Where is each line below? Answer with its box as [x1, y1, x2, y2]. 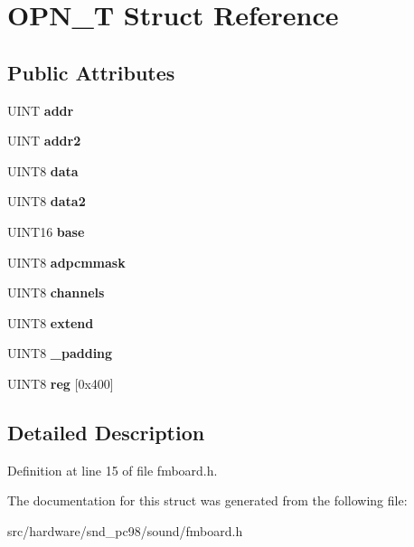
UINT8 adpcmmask [7, 252, 126, 271]
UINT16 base [7, 222, 85, 240]
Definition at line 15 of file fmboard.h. [7, 460, 218, 479]
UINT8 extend [7, 313, 94, 332]
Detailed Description [7, 418, 205, 446]
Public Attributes [7, 58, 175, 86]
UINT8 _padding [7, 344, 113, 363]
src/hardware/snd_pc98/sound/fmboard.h [7, 521, 243, 540]
